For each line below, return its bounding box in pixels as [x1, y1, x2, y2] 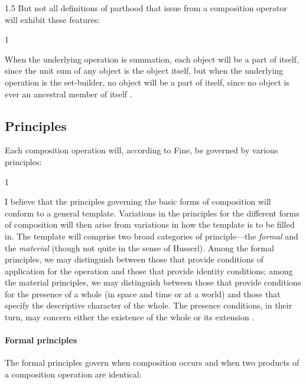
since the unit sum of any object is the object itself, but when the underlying [5, 64, 284, 77]
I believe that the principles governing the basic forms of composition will [5, 195, 271, 208]
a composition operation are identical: [5, 368, 142, 380]
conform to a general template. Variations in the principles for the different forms [5, 206, 300, 219]
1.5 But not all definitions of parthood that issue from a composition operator [5, 2, 287, 14]
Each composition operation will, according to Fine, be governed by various [5, 144, 278, 156]
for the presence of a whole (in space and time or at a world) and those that [5, 287, 281, 300]
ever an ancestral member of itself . [5, 87, 132, 100]
